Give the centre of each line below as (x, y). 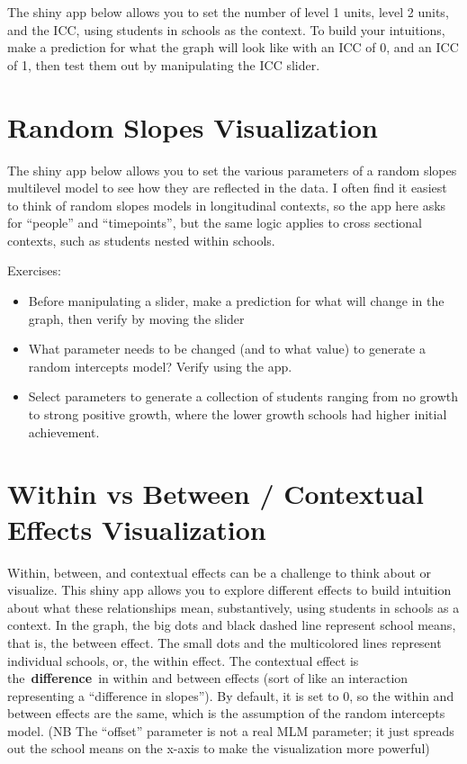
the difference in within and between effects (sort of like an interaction (208, 678)
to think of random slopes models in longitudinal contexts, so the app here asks (227, 205)
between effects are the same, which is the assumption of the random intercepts (226, 713)
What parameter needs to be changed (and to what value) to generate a (227, 349)
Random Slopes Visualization (193, 126)
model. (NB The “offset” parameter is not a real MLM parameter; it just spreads (231, 730)
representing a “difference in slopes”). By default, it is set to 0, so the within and (231, 695)
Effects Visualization (137, 529)
